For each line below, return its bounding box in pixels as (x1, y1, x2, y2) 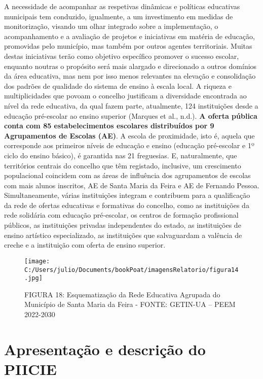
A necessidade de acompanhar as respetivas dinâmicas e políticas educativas (4, 1, 240, 11)
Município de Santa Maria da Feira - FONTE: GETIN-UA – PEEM (24, 299, 236, 309)
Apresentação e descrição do (4, 338, 206, 359)
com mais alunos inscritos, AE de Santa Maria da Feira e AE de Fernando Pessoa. (4, 180, 259, 190)
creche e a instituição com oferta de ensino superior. (4, 239, 166, 250)
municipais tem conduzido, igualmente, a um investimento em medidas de (4, 11, 233, 21)
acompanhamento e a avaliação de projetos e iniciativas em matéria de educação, (4, 30, 255, 41)
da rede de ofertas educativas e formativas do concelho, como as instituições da (4, 199, 249, 210)
